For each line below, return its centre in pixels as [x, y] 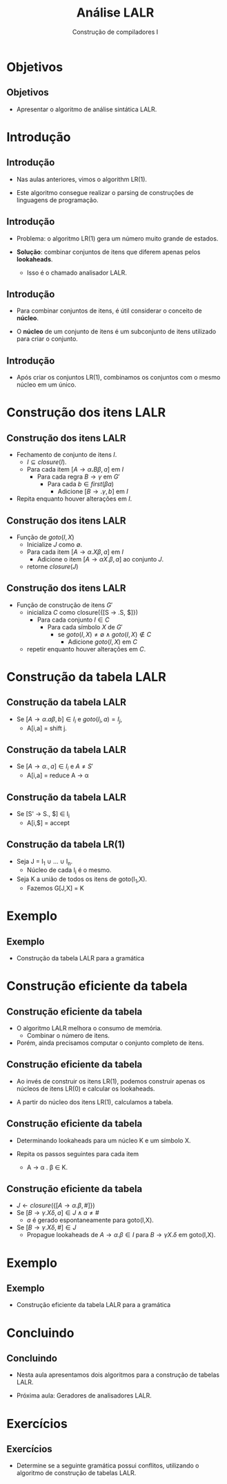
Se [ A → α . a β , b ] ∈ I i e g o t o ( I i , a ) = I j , [69, 720]
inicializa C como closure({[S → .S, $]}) [82, 612]
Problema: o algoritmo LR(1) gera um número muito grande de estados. [117, 238]
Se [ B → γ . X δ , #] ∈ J [46, 1227]
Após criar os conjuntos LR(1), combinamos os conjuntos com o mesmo [118, 378]
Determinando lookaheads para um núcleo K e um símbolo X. [103, 1140]
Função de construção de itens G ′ [65, 605]
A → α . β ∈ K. [47, 1167]
